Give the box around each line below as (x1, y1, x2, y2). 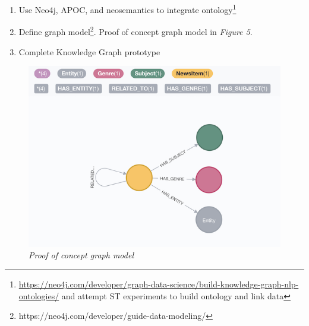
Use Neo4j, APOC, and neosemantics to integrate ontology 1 (18, 2, 237, 15)
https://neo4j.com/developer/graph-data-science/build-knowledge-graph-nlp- (18, 278, 299, 290)
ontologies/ (18, 289, 59, 302)
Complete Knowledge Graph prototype (18, 45, 160, 58)
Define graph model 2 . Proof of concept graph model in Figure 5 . (18, 24, 253, 37)
